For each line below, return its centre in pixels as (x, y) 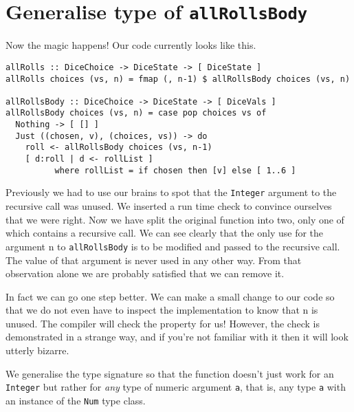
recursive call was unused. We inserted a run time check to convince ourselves (169, 206)
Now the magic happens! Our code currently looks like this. (131, 45)
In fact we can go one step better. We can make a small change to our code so (170, 296)
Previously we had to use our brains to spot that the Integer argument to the (171, 192)
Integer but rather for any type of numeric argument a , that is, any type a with (176, 387)
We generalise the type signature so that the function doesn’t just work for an (170, 373)
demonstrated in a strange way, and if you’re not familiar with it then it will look (177, 337)
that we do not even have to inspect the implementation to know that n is (162, 310)
